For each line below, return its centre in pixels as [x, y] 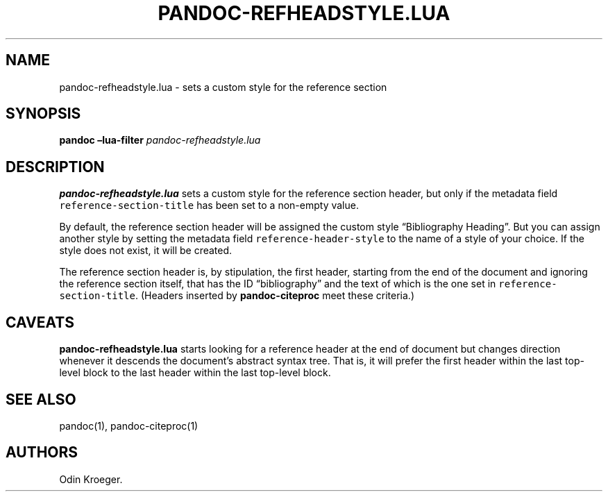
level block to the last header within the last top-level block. [195, 373]
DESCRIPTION [55, 167]
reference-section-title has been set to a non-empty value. [209, 205]
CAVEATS [40, 322]
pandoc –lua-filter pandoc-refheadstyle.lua [160, 140]
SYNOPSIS [43, 114]
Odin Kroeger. [91, 479]
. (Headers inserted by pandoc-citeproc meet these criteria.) [275, 296]
